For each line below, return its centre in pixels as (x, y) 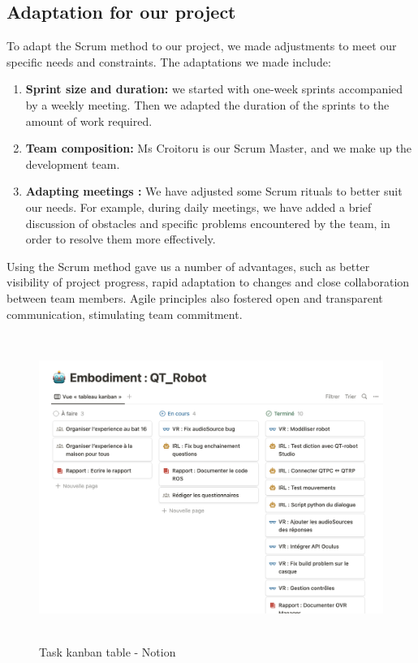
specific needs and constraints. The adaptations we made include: (169, 61)
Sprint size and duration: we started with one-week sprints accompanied (214, 89)
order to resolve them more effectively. (121, 239)
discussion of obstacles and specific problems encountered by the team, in (208, 223)
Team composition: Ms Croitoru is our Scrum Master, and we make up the (218, 148)
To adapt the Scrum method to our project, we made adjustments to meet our (202, 46)
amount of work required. (89, 121)
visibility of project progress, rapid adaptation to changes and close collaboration (208, 282)
